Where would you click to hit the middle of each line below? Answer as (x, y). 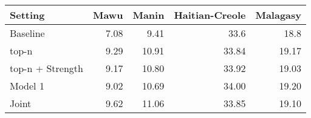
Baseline (27, 33)
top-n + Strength (46, 68)
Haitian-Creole (210, 15)
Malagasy (279, 15)
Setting (27, 15)
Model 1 (27, 86)
